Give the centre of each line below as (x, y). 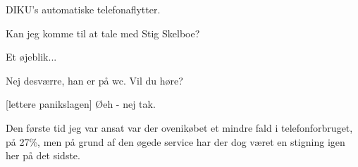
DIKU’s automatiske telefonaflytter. (83, 9)
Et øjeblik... (31, 57)
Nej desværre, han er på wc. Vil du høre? (94, 80)
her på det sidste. (43, 155)
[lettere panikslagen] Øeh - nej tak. (81, 104)
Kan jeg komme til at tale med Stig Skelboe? (103, 33)
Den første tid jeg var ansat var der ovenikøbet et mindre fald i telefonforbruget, (179, 127)
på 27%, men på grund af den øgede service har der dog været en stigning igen (175, 141)
